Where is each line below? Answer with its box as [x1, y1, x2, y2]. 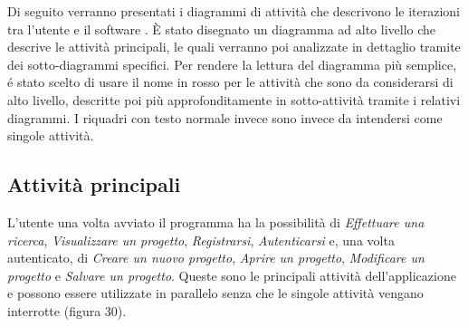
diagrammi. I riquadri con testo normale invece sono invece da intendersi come [7, 108, 443, 127]
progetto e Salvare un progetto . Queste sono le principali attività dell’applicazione [7, 265, 456, 284]
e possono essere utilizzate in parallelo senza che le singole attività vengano [7, 284, 424, 303]
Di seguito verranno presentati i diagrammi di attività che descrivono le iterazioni [7, 2, 460, 20]
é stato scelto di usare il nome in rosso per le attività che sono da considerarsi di [7, 72, 454, 91]
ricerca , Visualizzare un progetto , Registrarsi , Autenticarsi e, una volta [7, 230, 395, 249]
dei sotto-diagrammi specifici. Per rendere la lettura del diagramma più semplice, [7, 54, 457, 73]
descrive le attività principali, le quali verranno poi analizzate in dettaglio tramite [7, 37, 461, 56]
